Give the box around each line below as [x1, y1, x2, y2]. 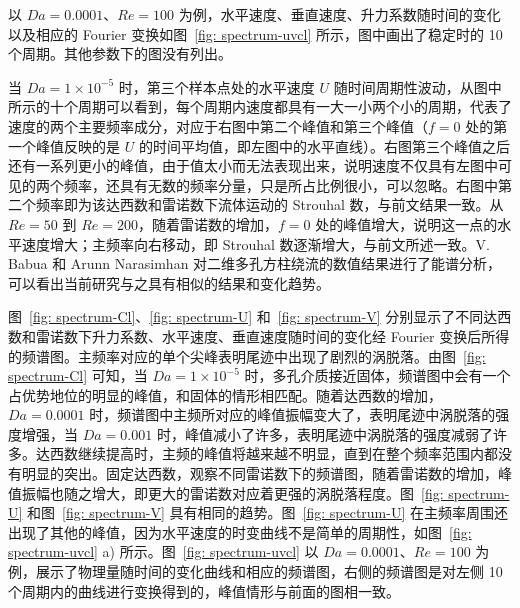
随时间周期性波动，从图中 [333, 76, 502, 97]
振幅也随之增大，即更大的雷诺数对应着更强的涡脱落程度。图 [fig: [21, 482, 444, 503]
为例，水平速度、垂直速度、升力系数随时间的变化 [178, 4, 501, 24]
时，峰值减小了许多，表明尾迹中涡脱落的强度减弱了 [156, 423, 493, 444]
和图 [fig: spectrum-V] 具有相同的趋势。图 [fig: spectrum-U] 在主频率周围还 [27, 502, 509, 523]
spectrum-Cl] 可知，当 [8, 365, 148, 386]
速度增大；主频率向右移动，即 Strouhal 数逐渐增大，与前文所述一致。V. [21, 233, 490, 254]
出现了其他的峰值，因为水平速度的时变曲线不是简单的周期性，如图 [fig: [8, 521, 472, 542]
